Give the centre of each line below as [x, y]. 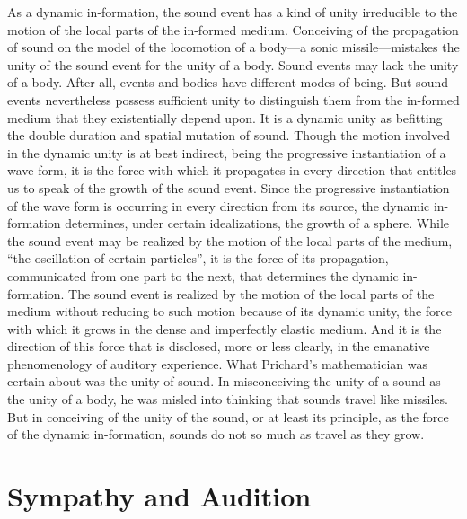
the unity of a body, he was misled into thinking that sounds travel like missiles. [228, 399]
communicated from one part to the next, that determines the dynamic [203, 275]
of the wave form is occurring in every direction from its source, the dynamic [219, 205]
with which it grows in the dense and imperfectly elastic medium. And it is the [225, 328]
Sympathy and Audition [159, 496]
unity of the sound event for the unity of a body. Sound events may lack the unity [233, 64]
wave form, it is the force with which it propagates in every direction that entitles [232, 170]
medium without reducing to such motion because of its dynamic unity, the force [229, 311]
